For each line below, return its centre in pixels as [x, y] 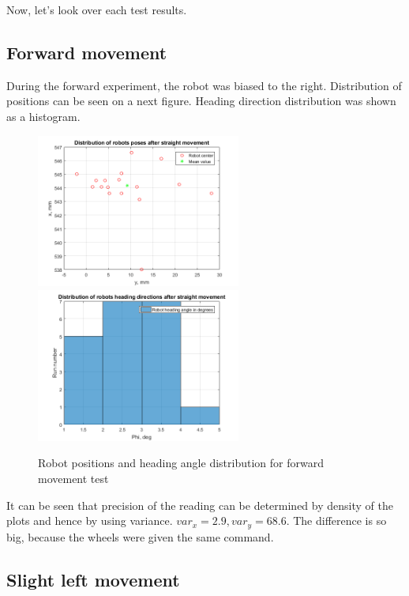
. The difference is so [336, 521]
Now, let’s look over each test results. [97, 9]
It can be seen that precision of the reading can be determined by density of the [200, 505]
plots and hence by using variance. [90, 521]
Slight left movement [93, 579]
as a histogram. [43, 116]
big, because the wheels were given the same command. [140, 536]
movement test [73, 478]
